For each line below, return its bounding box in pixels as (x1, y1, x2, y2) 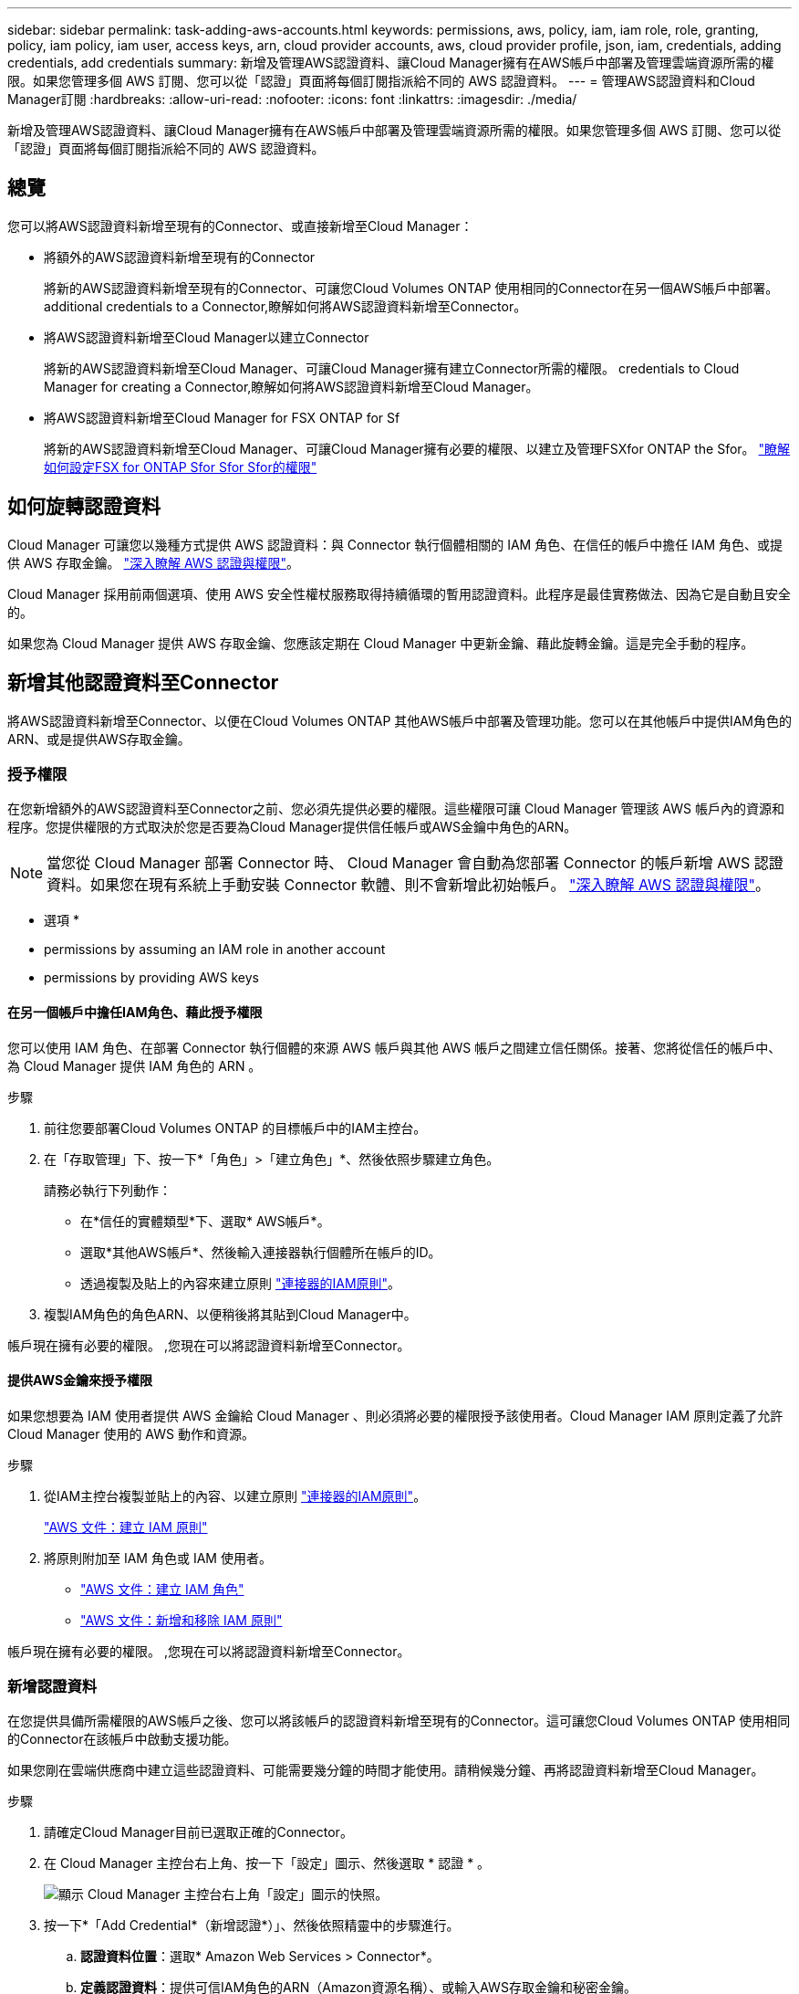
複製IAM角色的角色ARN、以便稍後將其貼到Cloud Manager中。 (44, 1306, 417, 1322)
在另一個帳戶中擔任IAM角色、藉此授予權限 (7, 1003, 263, 1020)
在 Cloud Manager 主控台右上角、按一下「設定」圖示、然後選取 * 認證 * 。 (44, 1855, 491, 1872)
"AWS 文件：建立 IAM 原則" (44, 1518, 208, 1535)
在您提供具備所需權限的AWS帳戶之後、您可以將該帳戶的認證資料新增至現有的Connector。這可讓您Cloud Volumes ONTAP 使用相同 (7, 1713, 791, 1729)
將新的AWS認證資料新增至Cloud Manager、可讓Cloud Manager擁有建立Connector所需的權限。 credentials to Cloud (44, 360, 740, 376)
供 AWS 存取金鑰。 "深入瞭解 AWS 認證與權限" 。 (7, 554, 300, 571)
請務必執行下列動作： (44, 1181, 171, 1198)
